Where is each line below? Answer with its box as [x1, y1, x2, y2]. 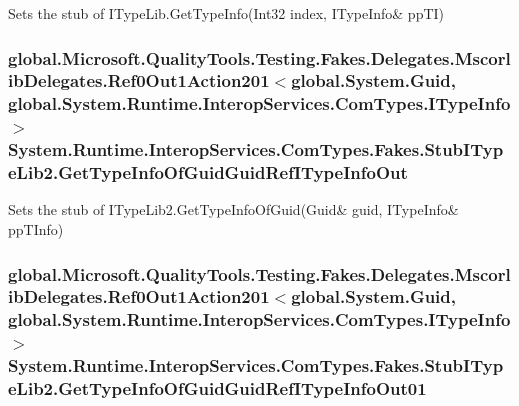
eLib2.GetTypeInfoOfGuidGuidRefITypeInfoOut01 [8, 376, 427, 401]
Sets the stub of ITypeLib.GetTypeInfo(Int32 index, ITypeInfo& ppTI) [8, 3, 445, 23]
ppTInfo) [8, 219, 64, 240]
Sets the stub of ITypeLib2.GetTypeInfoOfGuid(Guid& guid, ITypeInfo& [8, 199, 459, 220]
